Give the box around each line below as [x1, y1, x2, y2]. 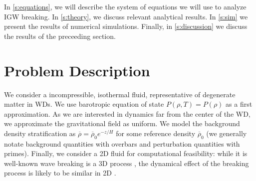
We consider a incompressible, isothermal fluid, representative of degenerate [4, 89, 236, 99]
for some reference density [116, 128, 196, 138]
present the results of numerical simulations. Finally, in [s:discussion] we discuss [4, 21, 248, 31]
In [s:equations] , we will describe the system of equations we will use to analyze [4, 1, 247, 11]
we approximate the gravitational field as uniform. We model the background [4, 118, 240, 129]
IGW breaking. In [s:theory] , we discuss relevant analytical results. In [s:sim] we [4, 11, 248, 21]
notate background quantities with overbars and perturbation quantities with [4, 138, 240, 149]
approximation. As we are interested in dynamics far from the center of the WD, [4, 108, 251, 119]
